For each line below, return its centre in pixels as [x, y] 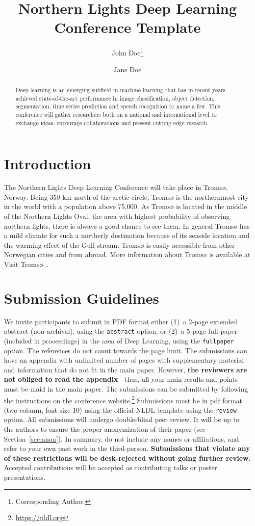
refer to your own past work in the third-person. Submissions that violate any [127, 448]
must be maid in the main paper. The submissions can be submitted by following [126, 388]
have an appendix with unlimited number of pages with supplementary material [124, 360]
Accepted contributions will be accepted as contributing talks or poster [111, 467]
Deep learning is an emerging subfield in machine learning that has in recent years [120, 90]
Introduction [48, 164]
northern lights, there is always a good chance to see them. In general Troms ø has [127, 225]
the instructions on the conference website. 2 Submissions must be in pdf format [123, 399]
